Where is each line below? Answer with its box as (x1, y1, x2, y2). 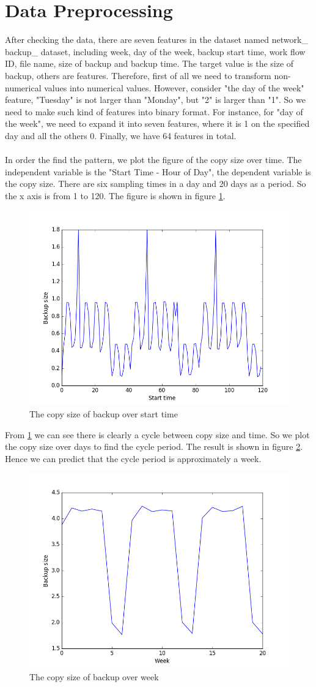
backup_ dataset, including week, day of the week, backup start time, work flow (5, 45, 306, 58)
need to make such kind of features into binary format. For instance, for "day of (5, 105, 303, 118)
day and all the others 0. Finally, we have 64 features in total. (5, 129, 237, 142)
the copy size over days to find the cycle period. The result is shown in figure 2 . (5, 440, 303, 453)
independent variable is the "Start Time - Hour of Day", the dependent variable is (5, 165, 311, 178)
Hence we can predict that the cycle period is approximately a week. (5, 452, 262, 465)
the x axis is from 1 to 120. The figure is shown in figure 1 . (5, 189, 226, 202)
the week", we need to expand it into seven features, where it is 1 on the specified (5, 117, 310, 130)
